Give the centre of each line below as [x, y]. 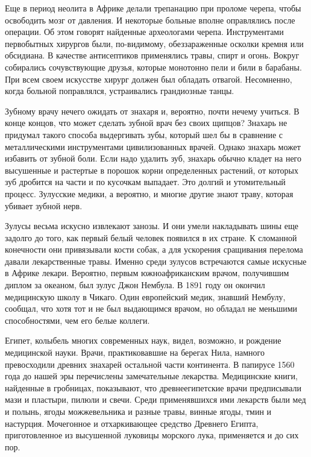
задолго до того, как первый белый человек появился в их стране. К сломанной [151, 237]
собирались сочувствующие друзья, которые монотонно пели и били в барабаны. [153, 67]
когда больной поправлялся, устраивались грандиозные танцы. [120, 91]
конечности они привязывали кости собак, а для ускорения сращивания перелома [154, 249]
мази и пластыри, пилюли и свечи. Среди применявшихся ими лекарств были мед [155, 399]
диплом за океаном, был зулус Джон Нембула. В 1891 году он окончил [135, 285]
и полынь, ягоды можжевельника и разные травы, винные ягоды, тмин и [138, 411]
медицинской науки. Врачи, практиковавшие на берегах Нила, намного [135, 352]
